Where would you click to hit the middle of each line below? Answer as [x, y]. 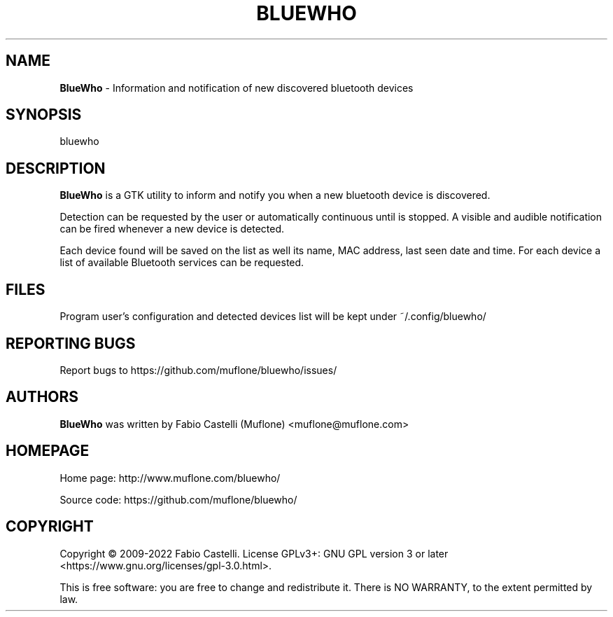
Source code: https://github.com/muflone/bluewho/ [178, 499]
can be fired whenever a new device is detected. [172, 229]
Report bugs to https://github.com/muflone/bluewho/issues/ [198, 370]
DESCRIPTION [56, 168]
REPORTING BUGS [71, 343]
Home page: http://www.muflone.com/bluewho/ [170, 478]
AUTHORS [42, 397]
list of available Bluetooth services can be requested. [182, 263]
